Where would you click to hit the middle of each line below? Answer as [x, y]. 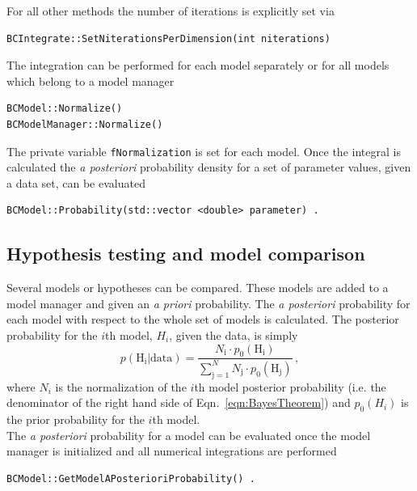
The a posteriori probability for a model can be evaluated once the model [189, 435]
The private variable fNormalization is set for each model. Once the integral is [204, 151]
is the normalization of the [121, 386]
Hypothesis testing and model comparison [186, 254]
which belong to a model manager [91, 80]
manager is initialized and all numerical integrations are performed [172, 451]
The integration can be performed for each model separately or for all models [198, 65]
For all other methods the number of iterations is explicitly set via [171, 11]
